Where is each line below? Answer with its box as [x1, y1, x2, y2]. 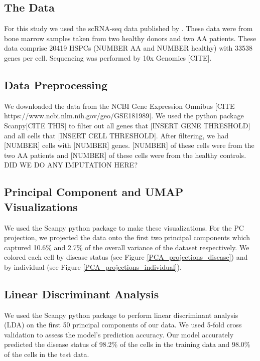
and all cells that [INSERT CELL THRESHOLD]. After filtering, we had [4, 130, 229, 140]
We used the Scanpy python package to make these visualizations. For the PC [4, 222, 244, 233]
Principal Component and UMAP [4, 184, 184, 200]
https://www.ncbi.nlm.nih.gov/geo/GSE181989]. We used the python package [4, 110, 244, 121]
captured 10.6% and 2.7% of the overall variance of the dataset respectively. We [4, 242, 249, 252]
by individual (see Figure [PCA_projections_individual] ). [4, 261, 182, 272]
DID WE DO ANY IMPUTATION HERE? [4, 159, 138, 170]
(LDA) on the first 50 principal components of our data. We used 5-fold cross [4, 319, 242, 330]
